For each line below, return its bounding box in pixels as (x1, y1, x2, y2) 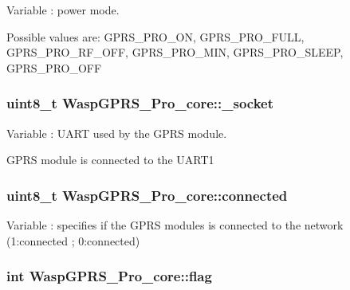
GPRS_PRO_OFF (6, 59, 102, 76)
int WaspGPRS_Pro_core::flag (6, 266, 212, 286)
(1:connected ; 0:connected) (6, 232, 140, 249)
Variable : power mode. (6, 2, 120, 18)
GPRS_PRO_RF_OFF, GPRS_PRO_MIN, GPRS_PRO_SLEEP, (6, 44, 344, 61)
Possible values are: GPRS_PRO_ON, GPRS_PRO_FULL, (6, 28, 305, 45)
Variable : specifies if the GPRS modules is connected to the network (6, 217, 344, 233)
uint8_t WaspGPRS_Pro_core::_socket (6, 93, 274, 113)
